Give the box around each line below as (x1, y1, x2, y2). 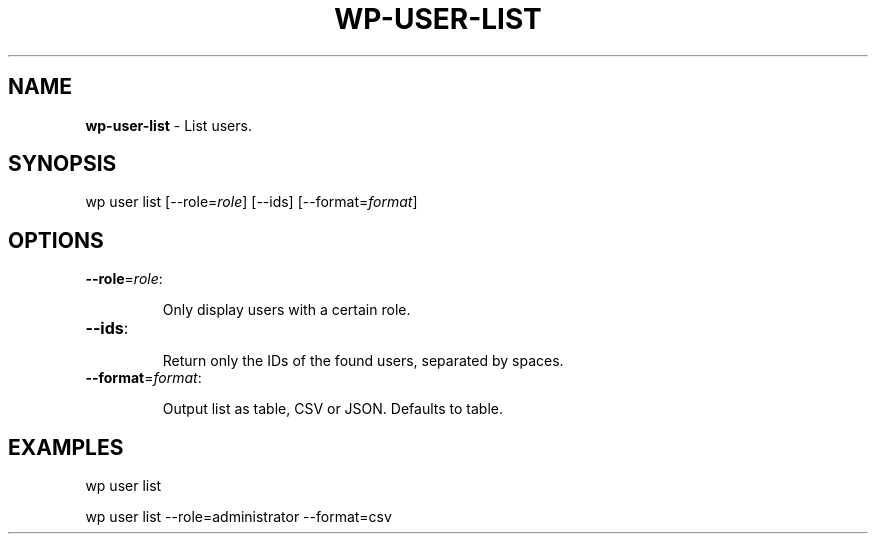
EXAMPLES (8, 434, 124, 460)
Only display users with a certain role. (162, 301, 411, 319)
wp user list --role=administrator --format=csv (85, 508, 392, 526)
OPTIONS (8, 227, 104, 253)
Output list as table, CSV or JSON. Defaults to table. (162, 400, 503, 418)
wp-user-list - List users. (85, 116, 252, 134)
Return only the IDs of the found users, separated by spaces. (162, 352, 564, 370)
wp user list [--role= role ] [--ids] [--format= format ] (85, 193, 418, 211)
